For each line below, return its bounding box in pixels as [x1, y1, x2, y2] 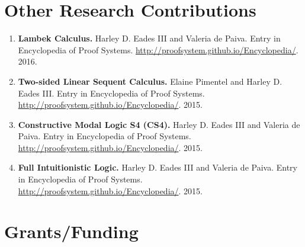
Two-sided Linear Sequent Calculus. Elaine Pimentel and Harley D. [18, 75, 282, 87]
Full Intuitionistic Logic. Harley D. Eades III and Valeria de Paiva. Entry [18, 161, 297, 174]
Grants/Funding [4, 219, 139, 243]
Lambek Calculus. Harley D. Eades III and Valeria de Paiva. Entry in [18, 32, 281, 44]
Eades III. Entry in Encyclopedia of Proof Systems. [18, 86, 205, 99]
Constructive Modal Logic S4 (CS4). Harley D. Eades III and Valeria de [18, 118, 300, 130]
